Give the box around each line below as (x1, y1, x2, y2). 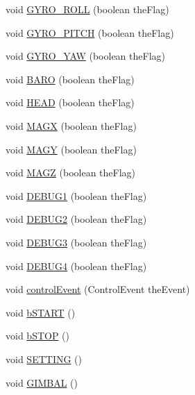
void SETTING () (6, 351, 82, 366)
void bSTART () (6, 305, 76, 319)
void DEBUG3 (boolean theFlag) (6, 235, 147, 249)
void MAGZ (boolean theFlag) (6, 165, 135, 180)
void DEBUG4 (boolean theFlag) (6, 258, 147, 273)
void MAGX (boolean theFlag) (6, 118, 137, 133)
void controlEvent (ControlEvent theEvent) (6, 282, 190, 296)
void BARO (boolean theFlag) (6, 72, 135, 86)
